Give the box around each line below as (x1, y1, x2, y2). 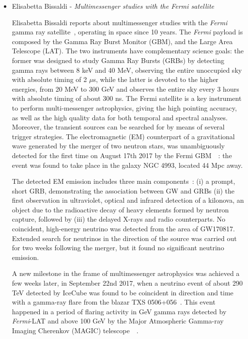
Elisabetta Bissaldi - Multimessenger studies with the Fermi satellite (12, 1, 214, 11)
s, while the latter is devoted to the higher (93, 74, 218, 84)
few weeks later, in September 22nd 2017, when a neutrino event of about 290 (12, 278, 243, 288)
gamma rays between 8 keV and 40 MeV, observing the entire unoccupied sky (12, 65, 242, 75)
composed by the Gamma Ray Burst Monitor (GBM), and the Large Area (12, 36, 233, 46)
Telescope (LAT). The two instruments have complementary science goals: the (12, 46, 244, 56)
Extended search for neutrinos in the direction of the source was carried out (12, 233, 237, 243)
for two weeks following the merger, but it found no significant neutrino (12, 242, 224, 253)
